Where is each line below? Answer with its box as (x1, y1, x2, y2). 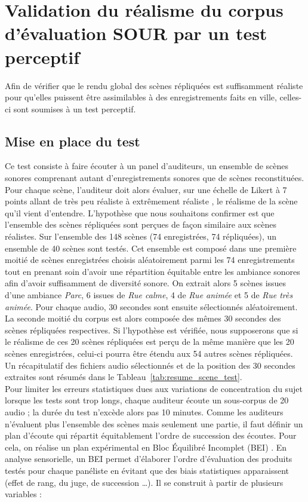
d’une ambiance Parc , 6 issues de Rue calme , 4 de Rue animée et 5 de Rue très (5, 289, 293, 301)
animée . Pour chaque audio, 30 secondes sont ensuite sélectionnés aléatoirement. (5, 300, 298, 313)
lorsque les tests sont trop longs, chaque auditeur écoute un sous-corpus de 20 (5, 394, 289, 406)
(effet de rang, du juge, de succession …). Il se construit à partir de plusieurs (5, 476, 284, 488)
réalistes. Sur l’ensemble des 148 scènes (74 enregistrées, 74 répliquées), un (5, 230, 277, 243)
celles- (279, 91, 302, 103)
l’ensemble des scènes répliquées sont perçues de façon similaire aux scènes (5, 218, 277, 231)
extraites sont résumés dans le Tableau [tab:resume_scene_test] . (5, 371, 242, 383)
